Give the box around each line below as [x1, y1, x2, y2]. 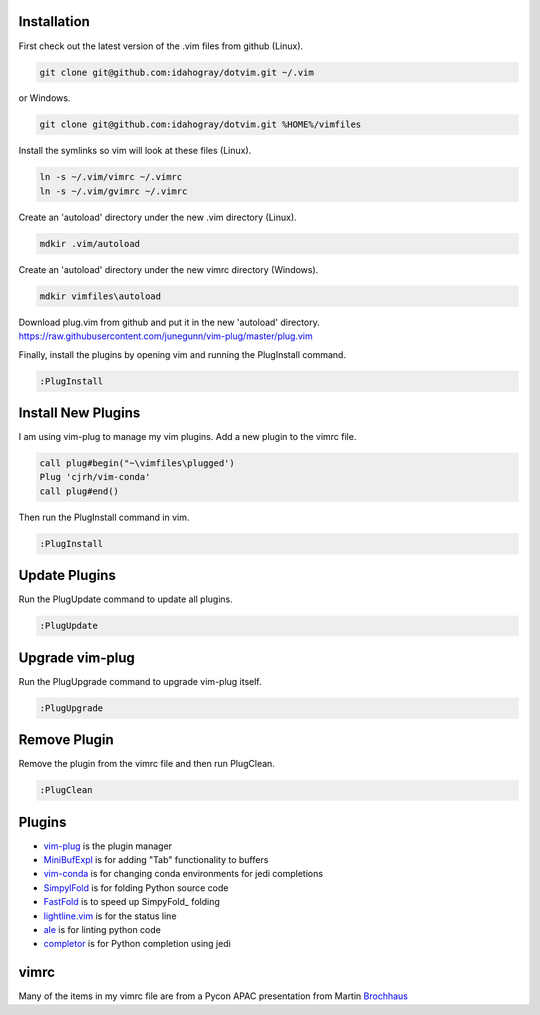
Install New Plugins [18, 404, 141, 421]
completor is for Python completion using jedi [43, 938, 232, 950]
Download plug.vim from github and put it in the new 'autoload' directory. [18, 316, 320, 328]
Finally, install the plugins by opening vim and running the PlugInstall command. [18, 348, 347, 360]
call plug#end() [39, 485, 120, 497]
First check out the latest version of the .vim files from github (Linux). [18, 40, 304, 52]
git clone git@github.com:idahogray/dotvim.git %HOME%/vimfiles [39, 119, 362, 130]
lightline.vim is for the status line [43, 910, 177, 922]
